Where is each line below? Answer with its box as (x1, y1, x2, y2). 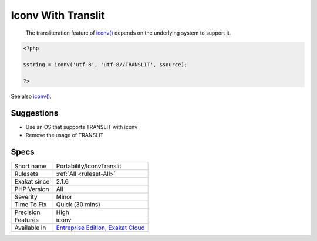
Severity (14, 193, 38, 201)
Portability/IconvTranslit (56, 162, 122, 170)
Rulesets (14, 170, 38, 178)
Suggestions (11, 108, 59, 118)
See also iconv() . (11, 93, 52, 100)
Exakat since (14, 178, 50, 186)
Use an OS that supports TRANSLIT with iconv (25, 123, 138, 130)
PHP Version (14, 185, 49, 194)
